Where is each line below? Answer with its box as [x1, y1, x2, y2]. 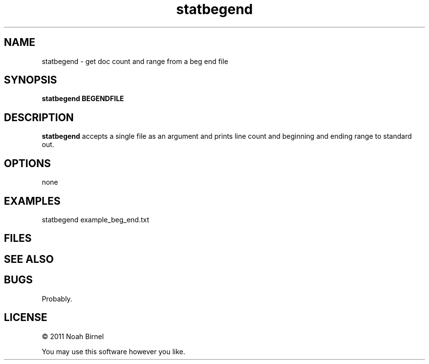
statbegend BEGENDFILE [42, 94, 124, 103]
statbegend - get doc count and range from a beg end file [42, 57, 228, 65]
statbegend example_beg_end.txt [42, 215, 149, 224]
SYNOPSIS [4, 74, 57, 86]
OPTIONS [4, 157, 51, 170]
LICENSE [4, 311, 48, 324]
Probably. [42, 294, 72, 303]
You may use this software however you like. [42, 347, 186, 356]
